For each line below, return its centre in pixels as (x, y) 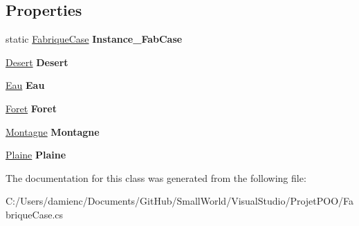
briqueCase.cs (35, 214)
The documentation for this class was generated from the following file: (156, 177)
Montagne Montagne (53, 131)
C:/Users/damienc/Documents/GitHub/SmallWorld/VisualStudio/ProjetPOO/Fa (180, 201)
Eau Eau (25, 85)
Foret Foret (31, 108)
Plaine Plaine (36, 155)
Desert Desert (37, 62)
